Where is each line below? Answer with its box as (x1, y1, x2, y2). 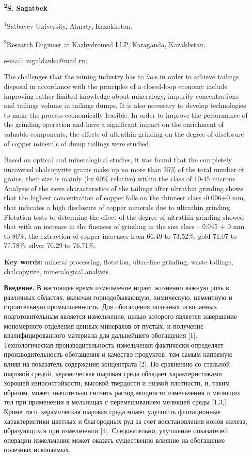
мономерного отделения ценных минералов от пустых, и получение (4, 320, 204, 331)
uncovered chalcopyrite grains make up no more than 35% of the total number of (4, 164, 244, 174)
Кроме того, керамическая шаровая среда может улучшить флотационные (4, 406, 221, 416)
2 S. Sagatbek (4, 1, 47, 13)
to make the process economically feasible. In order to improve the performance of (4, 109, 248, 120)
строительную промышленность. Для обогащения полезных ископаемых (4, 301, 217, 312)
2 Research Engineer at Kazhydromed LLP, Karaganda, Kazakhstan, (4, 37, 205, 49)
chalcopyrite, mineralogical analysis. (4, 266, 110, 276)
